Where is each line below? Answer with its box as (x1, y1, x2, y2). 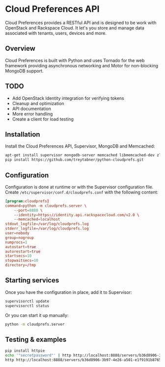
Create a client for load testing (12, 116, 74, 122)
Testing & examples (5, 335, 67, 343)
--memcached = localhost (14, 217, 60, 222)
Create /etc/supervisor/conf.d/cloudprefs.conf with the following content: (5, 189, 159, 195)
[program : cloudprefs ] (5, 198, 50, 203)
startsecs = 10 (5, 254, 32, 258)
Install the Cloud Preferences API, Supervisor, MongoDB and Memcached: (5, 143, 155, 149)
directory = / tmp (5, 263, 36, 268)
